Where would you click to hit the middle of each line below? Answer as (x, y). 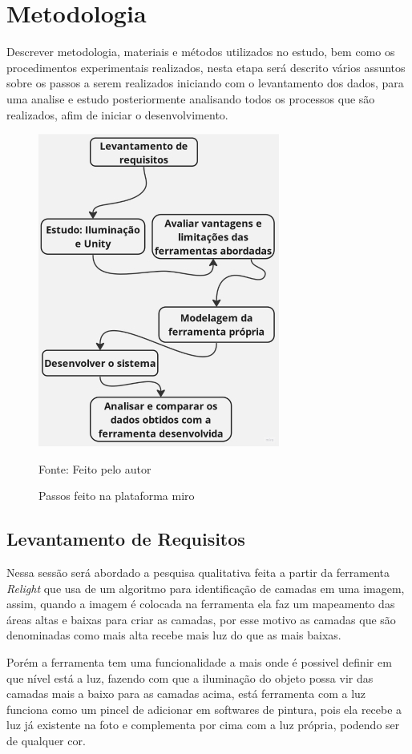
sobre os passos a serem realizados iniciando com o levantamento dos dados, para (205, 83)
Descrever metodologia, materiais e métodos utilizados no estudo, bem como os (201, 52)
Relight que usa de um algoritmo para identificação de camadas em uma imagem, (206, 588)
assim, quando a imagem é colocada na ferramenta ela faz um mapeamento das (201, 604)
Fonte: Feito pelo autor (95, 468)
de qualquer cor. (46, 741)
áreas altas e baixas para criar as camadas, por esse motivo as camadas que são (201, 619)
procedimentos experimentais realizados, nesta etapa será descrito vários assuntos (206, 67)
